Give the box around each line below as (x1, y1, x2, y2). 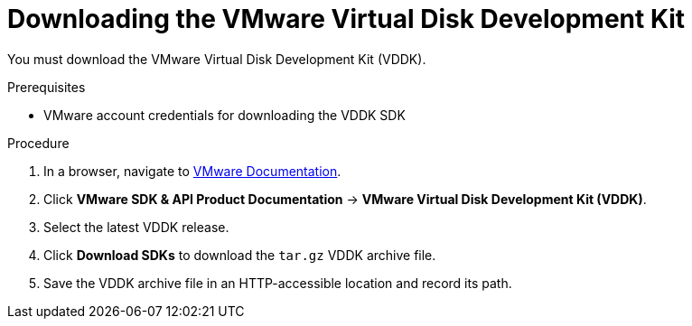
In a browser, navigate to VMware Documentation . (43, 163, 341, 179)
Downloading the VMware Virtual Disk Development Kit (7, 4, 686, 34)
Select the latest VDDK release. (43, 219, 229, 235)
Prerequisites (7, 79, 86, 95)
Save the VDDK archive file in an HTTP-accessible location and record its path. (43, 275, 512, 291)
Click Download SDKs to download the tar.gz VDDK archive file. (43, 247, 436, 263)
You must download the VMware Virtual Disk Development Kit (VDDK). (7, 51, 426, 67)
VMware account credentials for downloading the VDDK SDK (43, 107, 406, 123)
